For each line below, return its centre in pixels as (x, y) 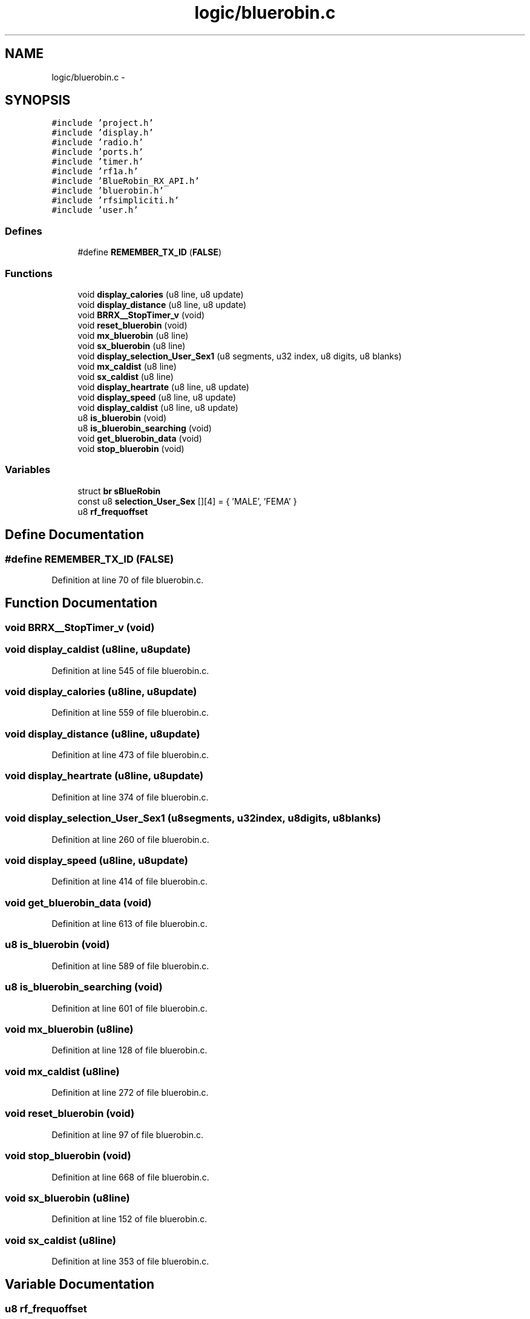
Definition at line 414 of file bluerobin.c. (130, 882)
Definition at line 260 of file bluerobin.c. (130, 839)
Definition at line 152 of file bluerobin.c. (129, 1219)
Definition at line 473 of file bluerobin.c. (130, 755)
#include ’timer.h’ (98, 162)
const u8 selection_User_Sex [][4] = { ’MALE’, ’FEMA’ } (187, 501)
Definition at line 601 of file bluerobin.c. (129, 1008)
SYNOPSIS (38, 100)
